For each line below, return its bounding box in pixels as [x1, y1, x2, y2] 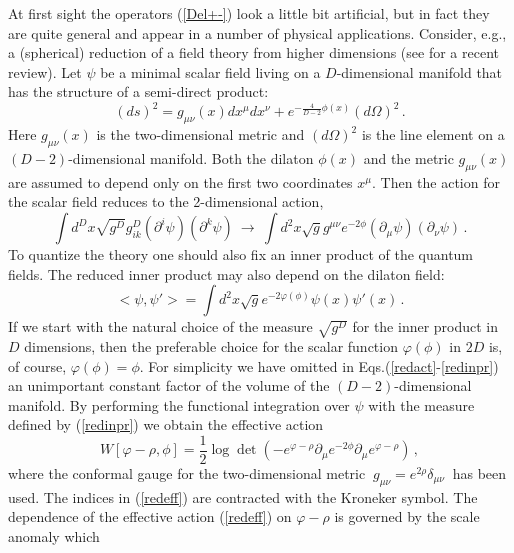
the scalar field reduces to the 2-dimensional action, [8, 191, 324, 212]
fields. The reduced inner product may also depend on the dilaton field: [8, 263, 445, 284]
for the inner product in [352, 316, 499, 337]
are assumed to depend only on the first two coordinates [8, 171, 353, 192]
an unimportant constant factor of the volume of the [8, 375, 330, 396]
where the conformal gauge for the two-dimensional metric [8, 463, 366, 483]
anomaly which [8, 525, 100, 546]
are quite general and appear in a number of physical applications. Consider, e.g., [8, 22, 507, 43]
